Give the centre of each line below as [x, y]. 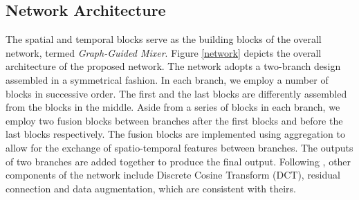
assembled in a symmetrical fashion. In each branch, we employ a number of [167, 79]
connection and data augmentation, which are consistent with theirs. [151, 188]
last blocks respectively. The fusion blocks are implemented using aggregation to [175, 134]
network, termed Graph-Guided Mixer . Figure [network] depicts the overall [164, 52]
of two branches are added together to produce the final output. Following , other [178, 161]
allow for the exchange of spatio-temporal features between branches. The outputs [179, 147]
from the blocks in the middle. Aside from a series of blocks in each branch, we [173, 107]
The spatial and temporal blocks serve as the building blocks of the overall [164, 39]
